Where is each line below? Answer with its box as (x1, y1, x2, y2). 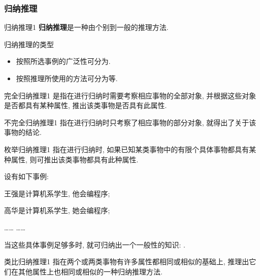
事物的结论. (4, 127, 42, 137)
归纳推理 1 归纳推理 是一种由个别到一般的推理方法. (4, 22, 169, 32)
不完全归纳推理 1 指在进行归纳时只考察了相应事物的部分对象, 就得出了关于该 (4, 117, 256, 127)
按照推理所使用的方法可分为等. (16, 73, 118, 83)
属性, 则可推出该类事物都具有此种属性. (11, 154, 139, 164)
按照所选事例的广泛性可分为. (16, 56, 111, 66)
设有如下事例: (4, 171, 49, 182)
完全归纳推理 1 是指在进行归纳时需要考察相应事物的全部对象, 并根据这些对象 (4, 90, 256, 100)
